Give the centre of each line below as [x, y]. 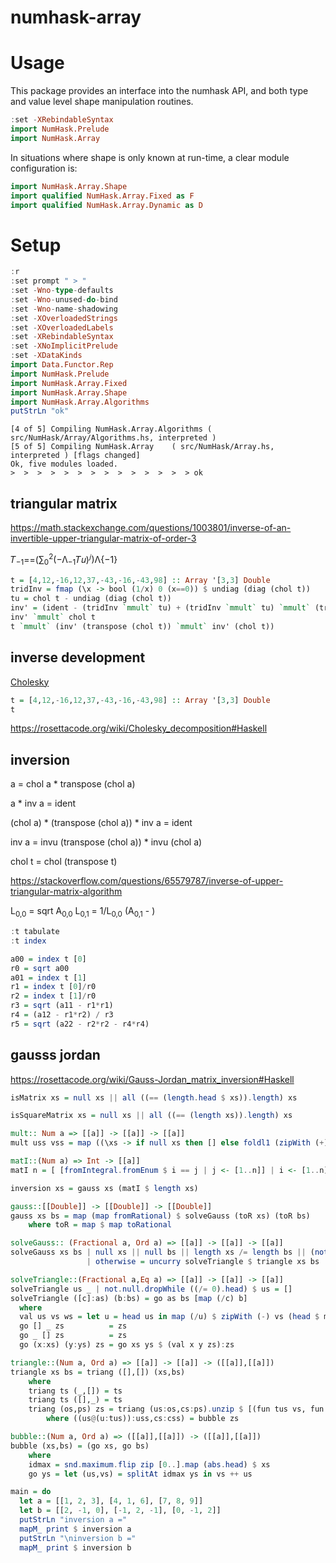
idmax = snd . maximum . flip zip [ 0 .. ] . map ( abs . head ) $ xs [149, 1464]
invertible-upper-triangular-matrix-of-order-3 [103, 538]
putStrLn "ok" [40, 411]
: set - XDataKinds [46, 356]
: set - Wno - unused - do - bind [64, 299]
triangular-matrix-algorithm [66, 892]
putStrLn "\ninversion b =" [78, 1538]
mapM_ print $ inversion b [75, 1547]
